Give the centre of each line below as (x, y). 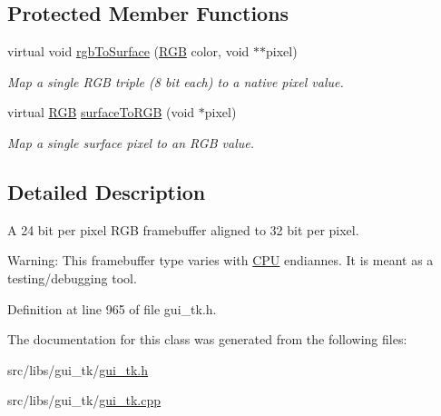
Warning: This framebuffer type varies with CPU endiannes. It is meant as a (220, 260)
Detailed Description (107, 191)
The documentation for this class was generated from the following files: (207, 339)
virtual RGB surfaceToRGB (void (101, 112)
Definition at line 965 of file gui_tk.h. (112, 308)
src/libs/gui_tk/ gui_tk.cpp (84, 400)
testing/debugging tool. (72, 277)
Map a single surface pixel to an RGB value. (131, 142)
